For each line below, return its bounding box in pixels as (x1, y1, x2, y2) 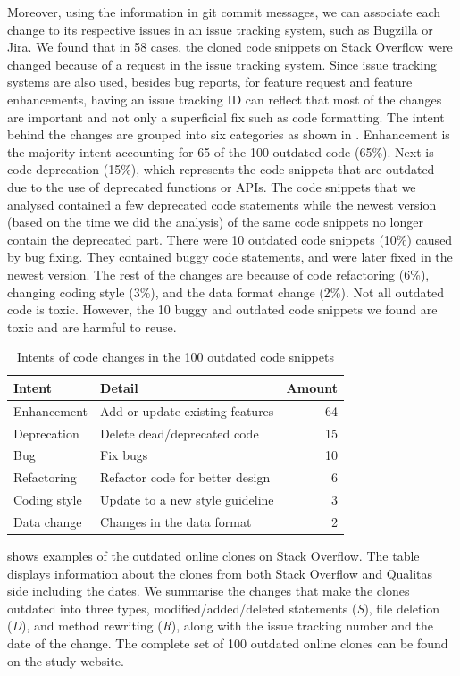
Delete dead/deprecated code (100, 423, 259, 442)
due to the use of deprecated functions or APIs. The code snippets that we (7, 177, 416, 196)
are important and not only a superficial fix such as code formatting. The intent (7, 107, 445, 126)
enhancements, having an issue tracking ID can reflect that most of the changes (7, 89, 442, 108)
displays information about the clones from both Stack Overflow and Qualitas (7, 563, 433, 582)
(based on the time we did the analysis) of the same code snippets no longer (7, 213, 423, 231)
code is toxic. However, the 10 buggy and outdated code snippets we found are (7, 300, 438, 319)
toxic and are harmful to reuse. (7, 317, 177, 336)
